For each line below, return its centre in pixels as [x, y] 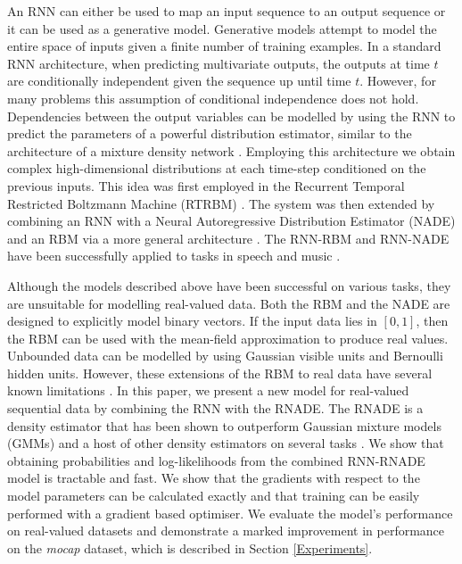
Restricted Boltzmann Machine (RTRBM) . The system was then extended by [221, 203]
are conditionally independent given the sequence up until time [179, 81]
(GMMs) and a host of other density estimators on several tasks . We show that [226, 443]
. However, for [398, 81]
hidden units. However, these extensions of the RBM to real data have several [220, 373]
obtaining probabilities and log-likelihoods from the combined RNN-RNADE [216, 460]
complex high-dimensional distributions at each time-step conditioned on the [217, 168]
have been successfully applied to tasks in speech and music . [174, 256]
